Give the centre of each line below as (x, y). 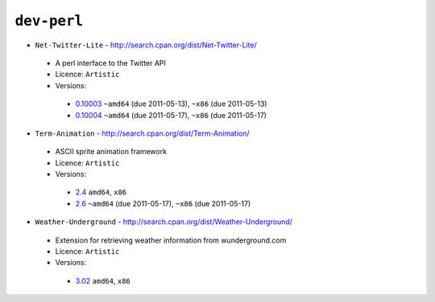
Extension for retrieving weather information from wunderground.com (171, 240)
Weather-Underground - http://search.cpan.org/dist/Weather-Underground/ (164, 222)
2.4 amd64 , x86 (101, 192)
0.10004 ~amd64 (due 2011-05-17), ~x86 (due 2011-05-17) (171, 115)
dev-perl (49, 21)
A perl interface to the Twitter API (111, 63)
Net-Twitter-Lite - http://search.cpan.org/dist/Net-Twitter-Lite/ (146, 45)
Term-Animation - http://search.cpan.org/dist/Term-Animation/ (142, 133)
